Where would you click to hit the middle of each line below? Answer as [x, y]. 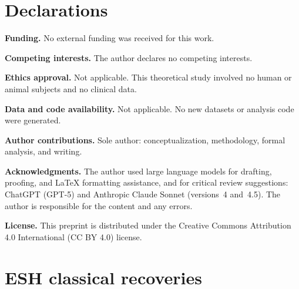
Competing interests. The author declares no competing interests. [129, 57]
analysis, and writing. [43, 151]
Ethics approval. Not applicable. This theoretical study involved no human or [148, 77]
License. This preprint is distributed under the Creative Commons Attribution [148, 225]
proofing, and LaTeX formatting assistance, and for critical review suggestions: [147, 182]
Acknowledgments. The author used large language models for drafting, [138, 171]
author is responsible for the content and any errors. [99, 205]
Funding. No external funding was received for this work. [110, 38]
